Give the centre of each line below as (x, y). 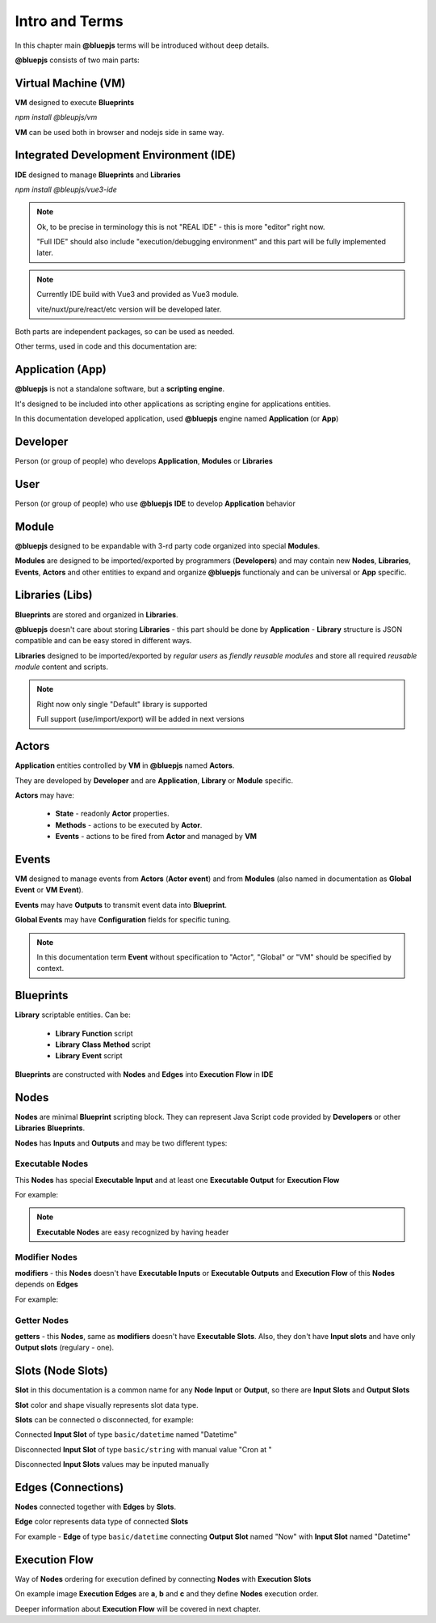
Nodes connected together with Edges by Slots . (96, 1507)
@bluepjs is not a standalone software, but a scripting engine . (120, 389)
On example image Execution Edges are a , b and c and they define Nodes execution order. (167, 1594)
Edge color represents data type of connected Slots (102, 1522)
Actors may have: (44, 795)
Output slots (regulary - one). (65, 1348)
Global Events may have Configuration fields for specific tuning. (123, 920)
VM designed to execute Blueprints (75, 102)
